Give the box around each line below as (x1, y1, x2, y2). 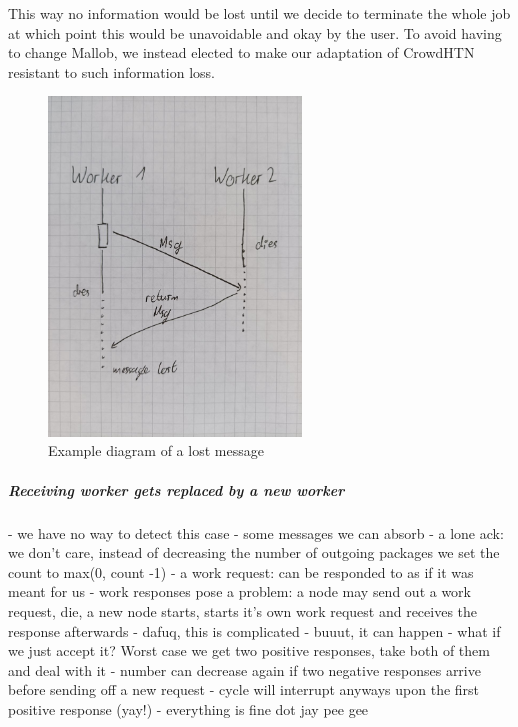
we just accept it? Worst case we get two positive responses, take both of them (8, 640, 490, 661)
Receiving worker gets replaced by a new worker (8, 479, 345, 500)
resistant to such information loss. (8, 61, 215, 82)
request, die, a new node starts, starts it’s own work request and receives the (8, 601, 478, 622)
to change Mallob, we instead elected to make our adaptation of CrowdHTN (8, 42, 475, 63)
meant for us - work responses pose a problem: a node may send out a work (8, 581, 471, 602)
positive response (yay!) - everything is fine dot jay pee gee (8, 698, 369, 719)
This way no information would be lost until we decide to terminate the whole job (8, 3, 511, 23)
